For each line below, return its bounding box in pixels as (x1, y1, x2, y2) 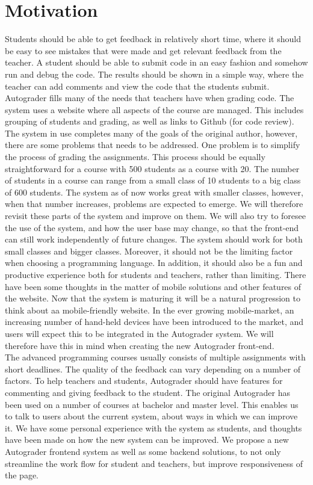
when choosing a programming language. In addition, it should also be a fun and (5, 256, 303, 269)
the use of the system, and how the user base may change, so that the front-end (5, 221, 299, 233)
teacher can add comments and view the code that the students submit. (5, 79, 270, 92)
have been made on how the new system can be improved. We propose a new (5, 433, 289, 446)
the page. (5, 469, 39, 481)
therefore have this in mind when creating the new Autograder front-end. (5, 339, 274, 351)
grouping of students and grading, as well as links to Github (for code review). (5, 115, 294, 128)
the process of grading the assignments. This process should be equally (5, 150, 265, 163)
